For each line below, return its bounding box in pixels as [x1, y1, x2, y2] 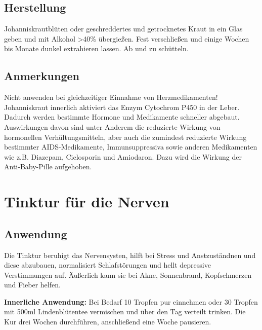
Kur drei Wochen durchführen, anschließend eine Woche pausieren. [4, 316, 211, 327]
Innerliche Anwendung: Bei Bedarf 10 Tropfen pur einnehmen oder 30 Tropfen [4, 296, 258, 307]
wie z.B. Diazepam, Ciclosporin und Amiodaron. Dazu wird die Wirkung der [4, 151, 242, 162]
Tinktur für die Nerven [4, 191, 169, 212]
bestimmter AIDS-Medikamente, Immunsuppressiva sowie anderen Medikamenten [4, 141, 257, 152]
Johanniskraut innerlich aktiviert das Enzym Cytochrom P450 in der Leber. [4, 101, 240, 112]
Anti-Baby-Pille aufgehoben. [4, 161, 92, 172]
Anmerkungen [4, 68, 79, 84]
